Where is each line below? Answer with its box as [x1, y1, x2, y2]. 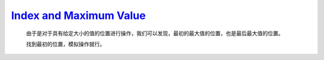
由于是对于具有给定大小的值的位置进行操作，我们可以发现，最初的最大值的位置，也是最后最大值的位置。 [26, 30, 284, 37]
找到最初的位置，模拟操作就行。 [26, 40, 105, 48]
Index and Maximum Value [11, 9, 146, 22]
